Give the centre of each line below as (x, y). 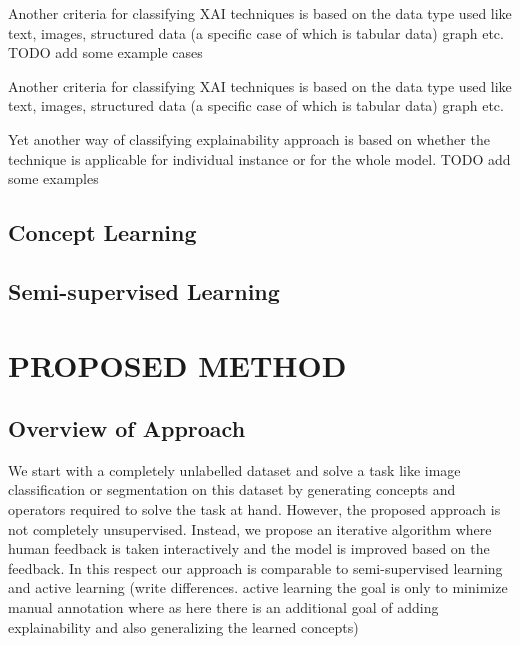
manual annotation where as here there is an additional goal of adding (223, 607)
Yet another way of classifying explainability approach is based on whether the (249, 138)
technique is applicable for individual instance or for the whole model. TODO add (259, 158)
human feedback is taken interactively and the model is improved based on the (249, 548)
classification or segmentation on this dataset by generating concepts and (232, 489)
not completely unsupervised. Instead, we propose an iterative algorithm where (250, 528)
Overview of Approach (127, 428)
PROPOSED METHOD (177, 364)
